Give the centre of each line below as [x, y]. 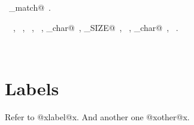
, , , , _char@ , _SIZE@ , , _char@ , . [96, 27]
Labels [32, 88]
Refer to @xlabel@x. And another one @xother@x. [97, 116]
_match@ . [30, 7]
